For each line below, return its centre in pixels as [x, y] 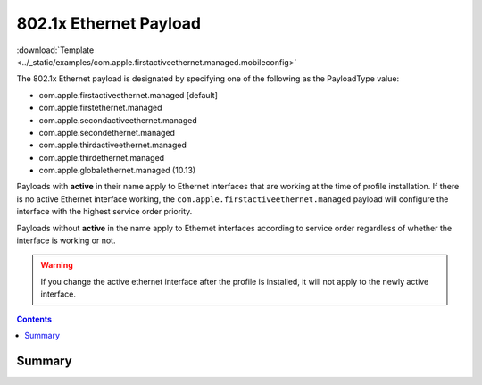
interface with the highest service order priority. [104, 212]
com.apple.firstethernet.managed [100, 108]
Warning [57, 265]
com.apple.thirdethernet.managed [102, 157]
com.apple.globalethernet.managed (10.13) [117, 171]
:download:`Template [55, 50]
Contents [34, 319]
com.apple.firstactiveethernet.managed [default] [129, 95]
